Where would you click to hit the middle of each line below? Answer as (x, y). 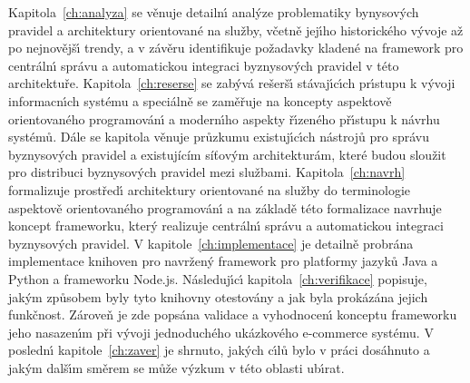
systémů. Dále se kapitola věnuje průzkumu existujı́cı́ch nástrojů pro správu (219, 137)
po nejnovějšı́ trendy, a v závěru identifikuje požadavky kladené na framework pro (236, 48)
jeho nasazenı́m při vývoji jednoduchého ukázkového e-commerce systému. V (221, 332)
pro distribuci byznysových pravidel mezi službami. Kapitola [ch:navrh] (207, 172)
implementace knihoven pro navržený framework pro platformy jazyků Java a (223, 261)
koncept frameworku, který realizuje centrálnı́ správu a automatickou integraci (226, 226)
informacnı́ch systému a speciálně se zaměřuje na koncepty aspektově (200, 100)
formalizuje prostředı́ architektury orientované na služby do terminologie (210, 189)
